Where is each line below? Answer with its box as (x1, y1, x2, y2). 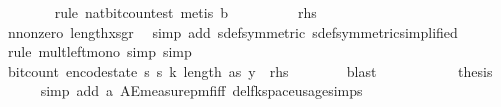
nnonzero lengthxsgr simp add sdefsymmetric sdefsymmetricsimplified (7, 21, 458, 42)
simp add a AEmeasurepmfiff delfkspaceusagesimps (40, 80, 363, 101)
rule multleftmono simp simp (7, 41, 192, 62)
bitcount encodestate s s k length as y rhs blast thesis (7, 60, 493, 81)
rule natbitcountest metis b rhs (54, 2, 317, 22)
